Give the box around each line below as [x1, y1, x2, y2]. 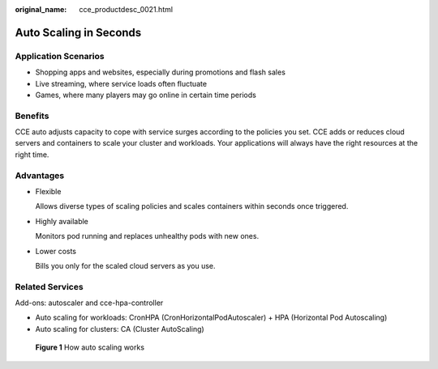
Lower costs [35, 246, 77, 256]
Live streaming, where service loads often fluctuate [35, 78, 207, 88]
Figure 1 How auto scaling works [35, 342, 145, 352]
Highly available [35, 216, 89, 226]
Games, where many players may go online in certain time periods [35, 90, 257, 100]
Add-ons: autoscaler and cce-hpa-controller [15, 298, 164, 307]
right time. [15, 150, 49, 159]
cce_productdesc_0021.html [79, 5, 174, 14]
